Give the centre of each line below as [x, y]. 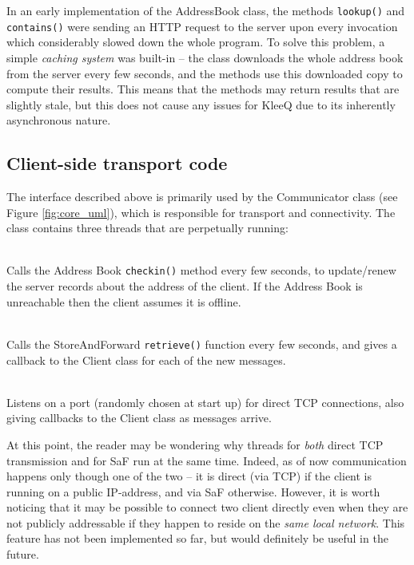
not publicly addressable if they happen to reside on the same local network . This [206, 522]
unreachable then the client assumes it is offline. [124, 301]
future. [23, 554]
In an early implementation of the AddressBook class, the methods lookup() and [206, 10]
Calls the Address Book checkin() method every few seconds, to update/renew [201, 270]
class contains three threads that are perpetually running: [147, 228]
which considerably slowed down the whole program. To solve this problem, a [196, 42]
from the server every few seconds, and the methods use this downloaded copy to [205, 73]
